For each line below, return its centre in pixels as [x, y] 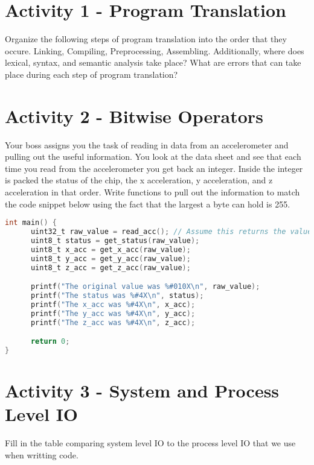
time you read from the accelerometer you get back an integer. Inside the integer [154, 168]
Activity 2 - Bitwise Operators [134, 115]
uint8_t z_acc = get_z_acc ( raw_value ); [111, 267]
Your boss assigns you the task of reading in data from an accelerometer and [147, 144]
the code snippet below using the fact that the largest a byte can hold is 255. [148, 204]
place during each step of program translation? [91, 74]
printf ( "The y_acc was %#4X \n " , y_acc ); [113, 313]
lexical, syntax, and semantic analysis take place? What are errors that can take [153, 62]
